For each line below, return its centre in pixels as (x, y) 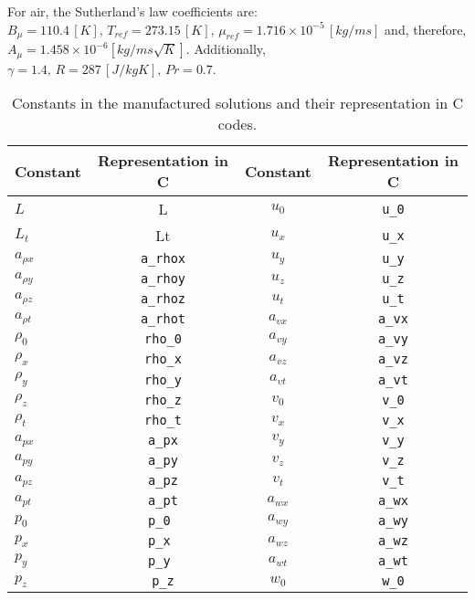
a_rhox (163, 259)
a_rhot (163, 319)
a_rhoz (163, 299)
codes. (237, 124)
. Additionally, (226, 49)
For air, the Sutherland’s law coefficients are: (132, 11)
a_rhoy (163, 279)
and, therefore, (426, 29)
